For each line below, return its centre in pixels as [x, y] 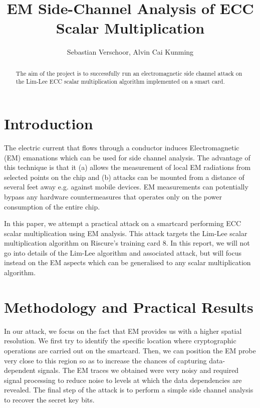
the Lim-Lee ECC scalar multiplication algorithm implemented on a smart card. [120, 81]
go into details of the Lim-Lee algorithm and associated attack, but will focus [123, 252]
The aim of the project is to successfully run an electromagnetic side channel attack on [129, 73]
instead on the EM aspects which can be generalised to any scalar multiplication [127, 262]
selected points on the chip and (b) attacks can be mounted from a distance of [124, 177]
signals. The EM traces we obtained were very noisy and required [138, 370]
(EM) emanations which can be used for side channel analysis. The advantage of [127, 157]
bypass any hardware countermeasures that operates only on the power [113, 196]
